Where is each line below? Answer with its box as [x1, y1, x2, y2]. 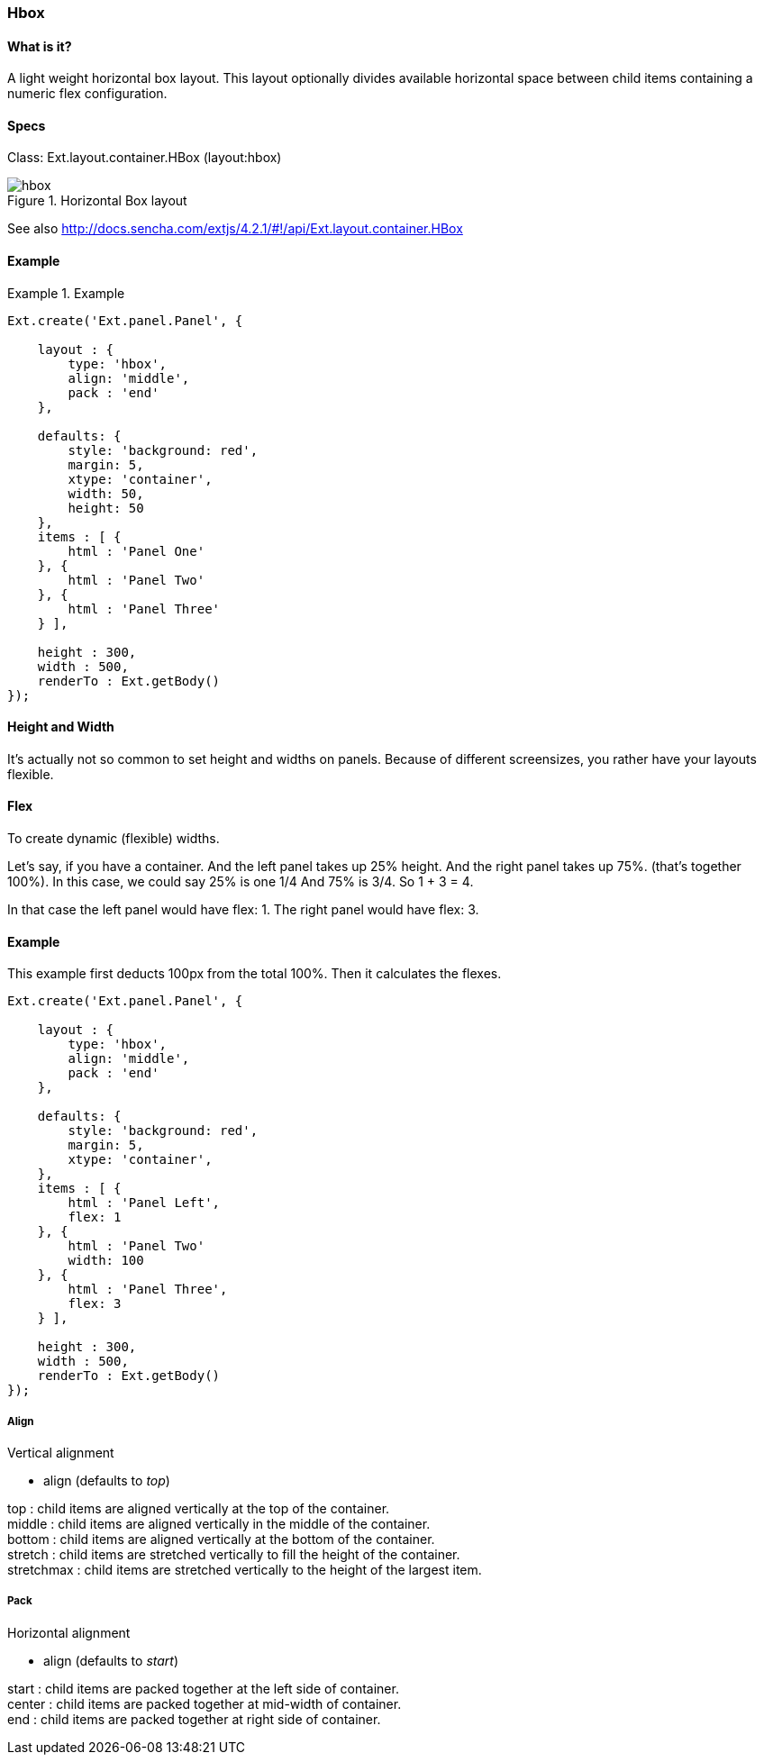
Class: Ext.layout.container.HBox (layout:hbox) [7, 150, 282, 166]
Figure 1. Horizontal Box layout [7, 193, 187, 209]
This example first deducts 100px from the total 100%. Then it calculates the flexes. [7, 966, 502, 982]
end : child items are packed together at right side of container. [7, 1711, 381, 1727]
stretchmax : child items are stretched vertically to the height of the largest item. [7, 1562, 482, 1578]
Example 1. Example [7, 285, 125, 301]
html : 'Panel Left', [68, 1195, 221, 1211]
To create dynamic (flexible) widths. [7, 831, 220, 847]
